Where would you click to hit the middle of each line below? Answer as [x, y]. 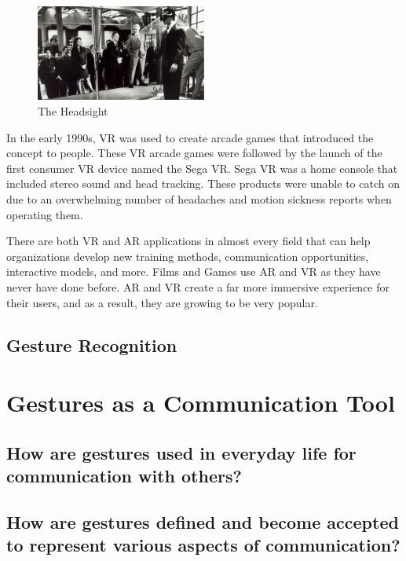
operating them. [45, 214]
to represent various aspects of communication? [203, 545]
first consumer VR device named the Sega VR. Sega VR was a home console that [202, 168]
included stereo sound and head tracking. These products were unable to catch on [203, 183]
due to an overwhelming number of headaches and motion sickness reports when [199, 198]
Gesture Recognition [92, 345]
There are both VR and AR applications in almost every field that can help [188, 241]
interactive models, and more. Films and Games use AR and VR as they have [194, 271]
